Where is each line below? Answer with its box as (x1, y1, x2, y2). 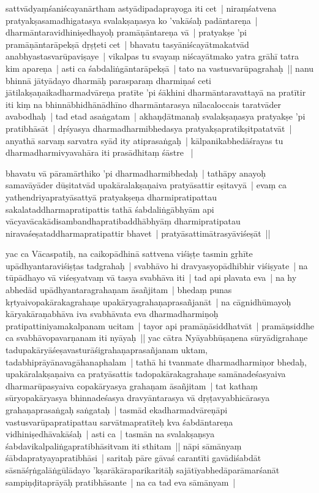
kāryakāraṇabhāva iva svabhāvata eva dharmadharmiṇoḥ (6, 307, 219, 320)
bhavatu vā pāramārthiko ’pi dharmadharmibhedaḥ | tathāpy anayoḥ (6, 166, 266, 179)
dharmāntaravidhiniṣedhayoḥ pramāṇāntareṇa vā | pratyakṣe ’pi (6, 26, 247, 39)
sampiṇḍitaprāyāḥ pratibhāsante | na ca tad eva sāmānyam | (6, 475, 236, 488)
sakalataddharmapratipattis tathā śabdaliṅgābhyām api (6, 202, 214, 215)
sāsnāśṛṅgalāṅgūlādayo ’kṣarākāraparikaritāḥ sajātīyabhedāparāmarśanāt (6, 463, 280, 476)
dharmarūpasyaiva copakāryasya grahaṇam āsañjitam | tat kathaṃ (6, 379, 258, 392)
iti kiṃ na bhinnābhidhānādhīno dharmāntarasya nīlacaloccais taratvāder (6, 97, 281, 110)
